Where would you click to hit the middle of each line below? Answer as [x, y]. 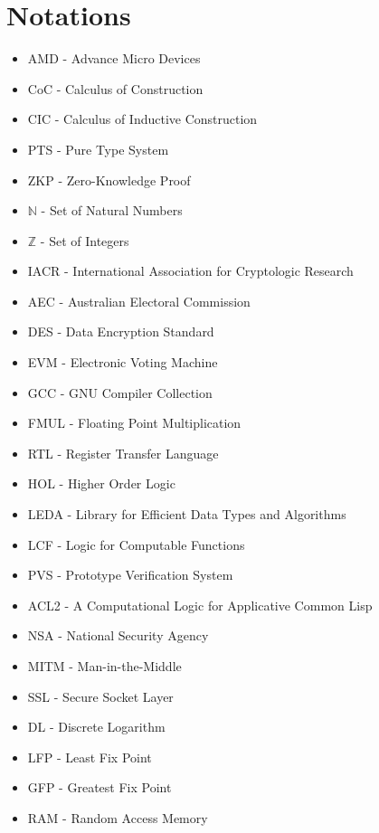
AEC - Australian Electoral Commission [139, 301]
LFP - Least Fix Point [90, 757]
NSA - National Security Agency [118, 635]
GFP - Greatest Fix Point [99, 787]
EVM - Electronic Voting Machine [123, 362]
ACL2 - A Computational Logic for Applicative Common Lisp [200, 605]
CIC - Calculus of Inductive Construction [142, 119]
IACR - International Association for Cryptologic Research [190, 271]
